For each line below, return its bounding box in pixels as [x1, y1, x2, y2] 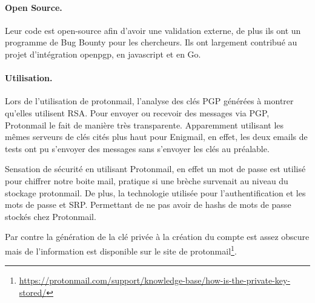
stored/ [19, 285, 47, 298]
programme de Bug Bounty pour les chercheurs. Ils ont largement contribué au [5, 36, 297, 48]
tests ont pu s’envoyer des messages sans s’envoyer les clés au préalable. [5, 142, 270, 155]
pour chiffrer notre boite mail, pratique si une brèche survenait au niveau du [5, 174, 288, 187]
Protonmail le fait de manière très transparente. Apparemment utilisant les [5, 118, 284, 131]
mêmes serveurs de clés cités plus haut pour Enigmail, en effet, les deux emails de [5, 130, 308, 143]
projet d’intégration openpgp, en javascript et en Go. [5, 47, 201, 60]
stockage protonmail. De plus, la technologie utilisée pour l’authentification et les [5, 186, 306, 199]
